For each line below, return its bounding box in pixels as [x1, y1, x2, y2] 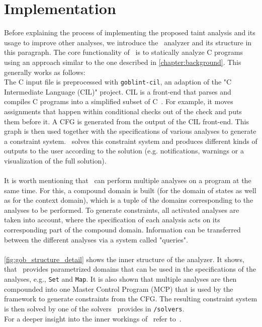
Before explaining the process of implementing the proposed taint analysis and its [4, 27, 255, 38]
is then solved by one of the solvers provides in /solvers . [4, 303, 185, 313]
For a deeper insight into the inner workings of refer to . [4, 313, 182, 323]
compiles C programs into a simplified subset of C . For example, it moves [4, 96, 233, 107]
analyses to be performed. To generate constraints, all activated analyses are [4, 204, 239, 215]
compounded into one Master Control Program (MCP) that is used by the [4, 283, 233, 294]
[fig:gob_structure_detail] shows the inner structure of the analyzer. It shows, [4, 254, 244, 264]
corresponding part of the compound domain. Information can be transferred [4, 224, 241, 235]
